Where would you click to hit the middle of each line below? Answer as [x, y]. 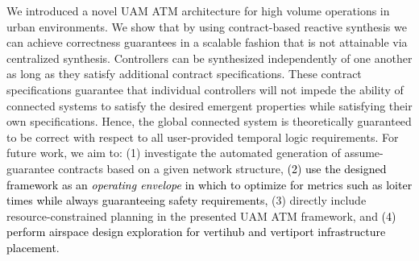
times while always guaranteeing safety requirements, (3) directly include [187, 200]
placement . [33, 247]
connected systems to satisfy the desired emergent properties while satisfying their [209, 105]
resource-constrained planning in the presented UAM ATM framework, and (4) [201, 215]
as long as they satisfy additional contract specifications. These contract [184, 74]
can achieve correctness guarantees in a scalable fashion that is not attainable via [207, 42]
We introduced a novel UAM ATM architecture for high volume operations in [198, 10]
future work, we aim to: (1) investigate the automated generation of [174, 153]
